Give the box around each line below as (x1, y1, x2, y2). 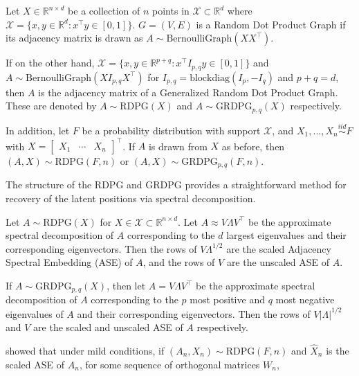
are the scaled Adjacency (226, 241, 331, 256)
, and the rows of (142, 255, 215, 269)
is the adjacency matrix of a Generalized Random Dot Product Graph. (38, 84, 338, 99)
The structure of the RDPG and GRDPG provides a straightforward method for (6, 177, 347, 192)
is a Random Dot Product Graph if (196, 17, 346, 31)
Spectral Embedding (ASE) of (6, 255, 133, 269)
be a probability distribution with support (82, 123, 261, 137)
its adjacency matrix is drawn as (6, 30, 143, 45)
